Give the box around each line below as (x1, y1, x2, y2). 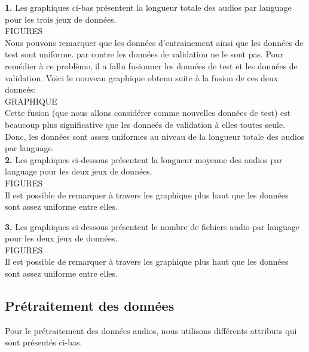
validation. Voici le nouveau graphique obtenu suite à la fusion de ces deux (5, 71, 279, 84)
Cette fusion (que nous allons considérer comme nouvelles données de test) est (5, 106, 291, 119)
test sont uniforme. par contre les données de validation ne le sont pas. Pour (5, 48, 283, 60)
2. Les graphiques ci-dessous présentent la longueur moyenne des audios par (5, 153, 283, 166)
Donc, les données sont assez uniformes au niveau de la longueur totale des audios (5, 130, 305, 142)
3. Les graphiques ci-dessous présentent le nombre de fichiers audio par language (5, 220, 299, 232)
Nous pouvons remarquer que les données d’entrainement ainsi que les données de (5, 36, 304, 48)
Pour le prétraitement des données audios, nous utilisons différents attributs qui (5, 324, 297, 336)
